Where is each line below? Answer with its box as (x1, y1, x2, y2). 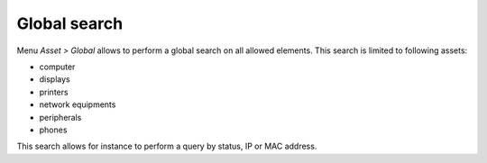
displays (39, 74, 71, 85)
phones (39, 124, 68, 135)
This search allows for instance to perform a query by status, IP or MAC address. (16, 140, 317, 152)
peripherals (39, 112, 82, 122)
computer (39, 61, 76, 72)
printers (39, 86, 69, 97)
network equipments (39, 99, 116, 110)
